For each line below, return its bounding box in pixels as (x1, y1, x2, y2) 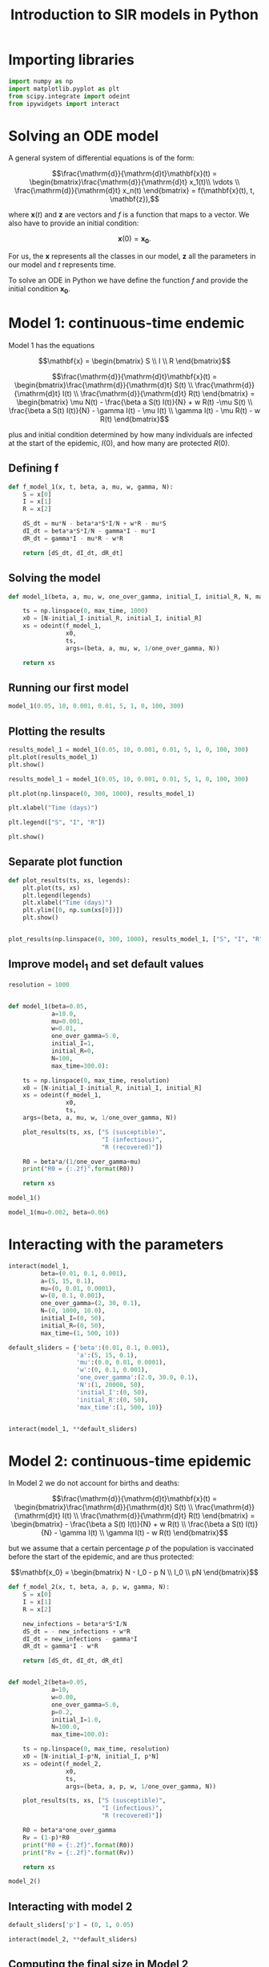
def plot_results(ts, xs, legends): (8, 876, 130, 884)
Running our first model (8, 680, 130, 695)
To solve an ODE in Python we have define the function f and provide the (8, 275, 248, 286)
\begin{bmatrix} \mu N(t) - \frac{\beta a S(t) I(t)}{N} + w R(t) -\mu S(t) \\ (16, 397, 253, 407)
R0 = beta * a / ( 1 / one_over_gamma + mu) (22, 1158, 142, 1166)
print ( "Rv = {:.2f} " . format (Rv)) (22, 1848, 134, 1856)
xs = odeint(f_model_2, (22, 1759, 102, 1768)
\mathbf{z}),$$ (109, 194, 160, 204)
